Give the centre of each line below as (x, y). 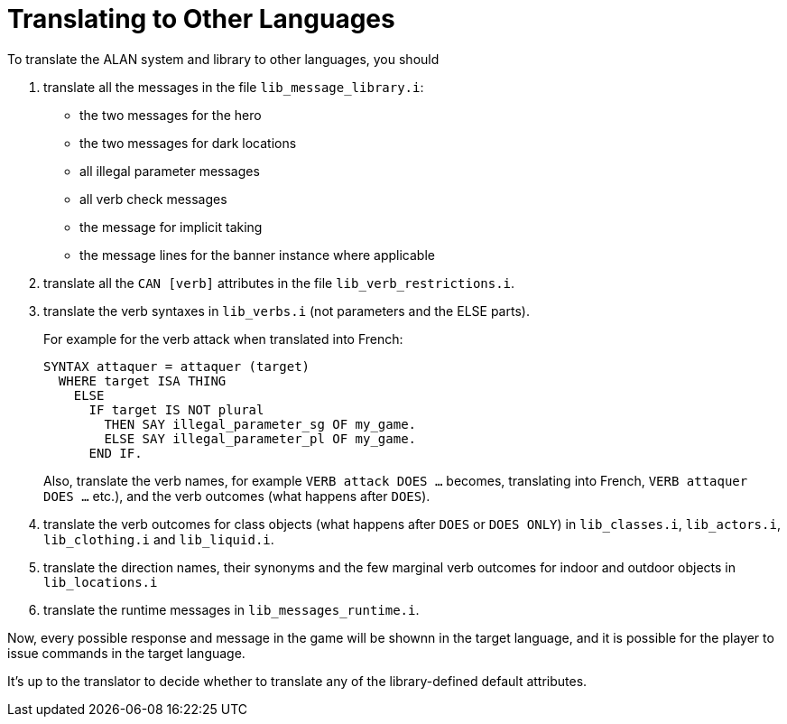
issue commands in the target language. (126, 653)
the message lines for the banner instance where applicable (257, 255)
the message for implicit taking (171, 227)
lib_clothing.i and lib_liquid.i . (159, 539)
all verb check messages (153, 199)
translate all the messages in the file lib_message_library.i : (234, 87)
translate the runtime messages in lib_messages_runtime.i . (231, 609)
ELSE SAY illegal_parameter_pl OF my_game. (260, 438)
